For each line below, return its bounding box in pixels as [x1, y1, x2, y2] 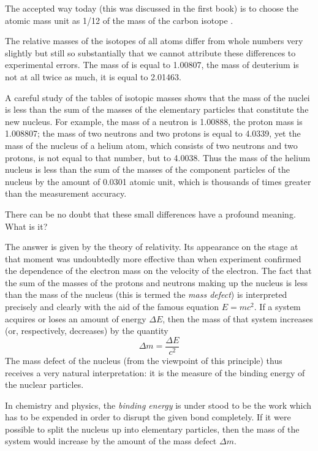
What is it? [5, 219, 48, 232]
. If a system [254, 300, 301, 313]
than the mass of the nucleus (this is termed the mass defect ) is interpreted [5, 288, 287, 301]
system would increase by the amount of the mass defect [5, 434, 217, 447]
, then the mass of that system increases [162, 312, 313, 325]
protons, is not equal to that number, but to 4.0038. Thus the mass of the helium [5, 151, 311, 164]
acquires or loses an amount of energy [5, 312, 146, 325]
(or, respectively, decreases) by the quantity [5, 324, 168, 337]
